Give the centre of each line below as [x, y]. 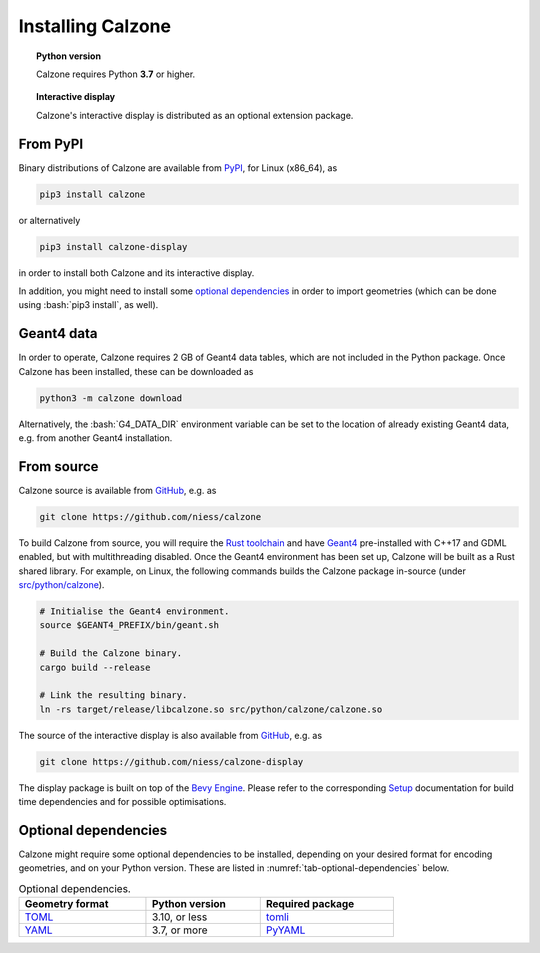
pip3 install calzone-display [113, 246]
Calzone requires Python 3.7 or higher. [116, 74]
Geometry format [66, 904]
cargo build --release [95, 667]
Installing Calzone [95, 26]
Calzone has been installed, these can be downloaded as [136, 371]
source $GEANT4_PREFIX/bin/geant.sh [129, 625]
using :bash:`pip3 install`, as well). [88, 305]
